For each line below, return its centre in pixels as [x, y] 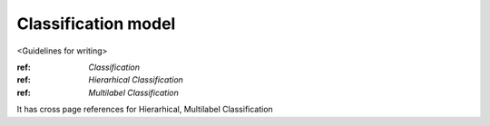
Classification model [96, 24]
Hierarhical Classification [136, 80]
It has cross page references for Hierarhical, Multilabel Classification [145, 110]
